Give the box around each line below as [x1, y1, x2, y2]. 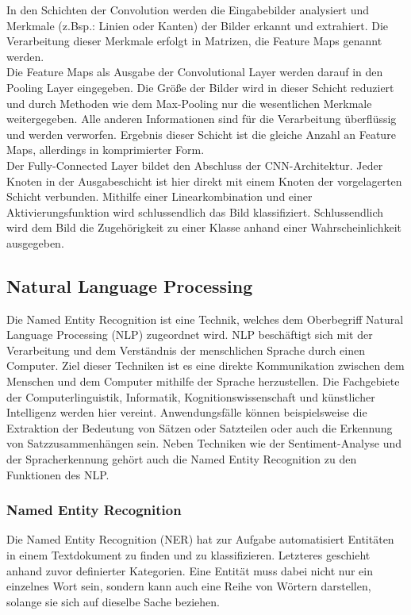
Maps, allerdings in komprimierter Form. [6, 141, 205, 158]
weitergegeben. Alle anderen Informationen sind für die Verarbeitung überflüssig [6, 110, 397, 127]
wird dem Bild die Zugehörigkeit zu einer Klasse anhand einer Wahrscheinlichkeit [6, 219, 402, 236]
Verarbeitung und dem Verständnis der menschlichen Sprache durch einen [6, 341, 366, 358]
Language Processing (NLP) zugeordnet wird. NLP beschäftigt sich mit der [6, 326, 373, 343]
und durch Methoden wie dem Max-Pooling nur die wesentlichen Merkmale [6, 94, 372, 111]
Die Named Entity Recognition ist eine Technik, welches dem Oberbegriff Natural [6, 310, 404, 327]
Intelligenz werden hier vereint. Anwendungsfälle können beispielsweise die [6, 404, 367, 421]
